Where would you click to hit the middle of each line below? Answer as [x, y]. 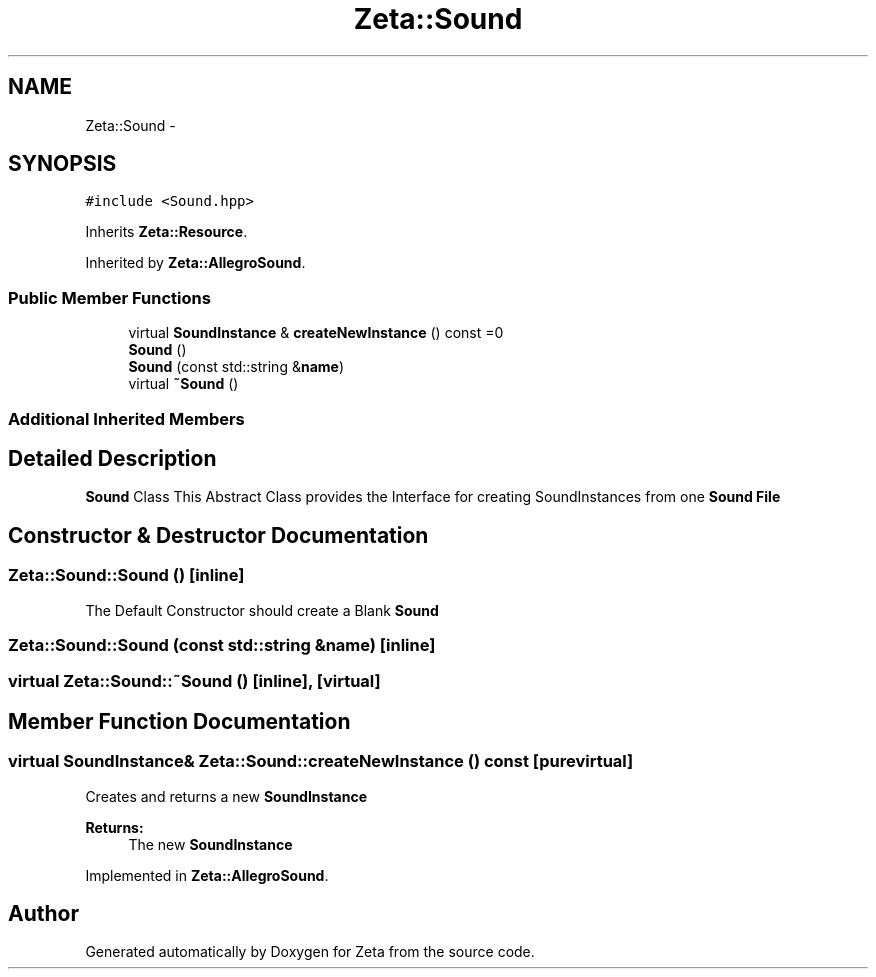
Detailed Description [112, 458]
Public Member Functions [109, 297]
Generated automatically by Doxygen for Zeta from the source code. [310, 952]
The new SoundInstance [210, 844]
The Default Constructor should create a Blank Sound [262, 610]
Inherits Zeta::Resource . [166, 232]
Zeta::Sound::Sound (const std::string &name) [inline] [222, 645]
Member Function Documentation [179, 721]
